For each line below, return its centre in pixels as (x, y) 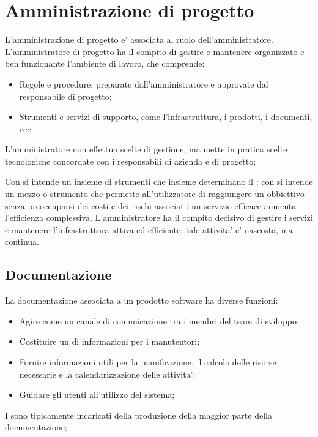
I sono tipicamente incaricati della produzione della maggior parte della (139, 415)
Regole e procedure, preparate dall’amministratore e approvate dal (144, 84)
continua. (22, 241)
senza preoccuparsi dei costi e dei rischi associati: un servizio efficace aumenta (151, 205)
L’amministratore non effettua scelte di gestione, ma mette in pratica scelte (146, 149)
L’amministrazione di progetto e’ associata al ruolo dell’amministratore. (139, 39)
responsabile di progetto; (65, 96)
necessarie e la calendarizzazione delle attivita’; (107, 374)
